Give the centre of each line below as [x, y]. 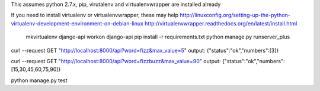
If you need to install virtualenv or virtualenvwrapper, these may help [95, 15]
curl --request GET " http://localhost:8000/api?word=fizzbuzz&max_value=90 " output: [116, 61]
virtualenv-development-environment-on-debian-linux [77, 23]
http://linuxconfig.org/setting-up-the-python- [235, 15]
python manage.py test [39, 80]
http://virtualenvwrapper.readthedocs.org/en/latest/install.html [221, 23]
